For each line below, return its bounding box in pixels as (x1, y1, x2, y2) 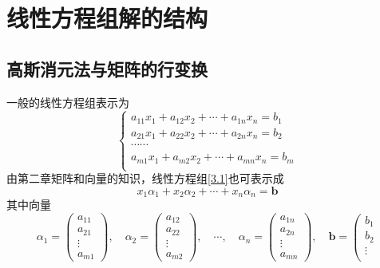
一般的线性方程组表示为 (6, 93, 129, 110)
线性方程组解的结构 (6, 2, 208, 34)
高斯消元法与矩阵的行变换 (6, 56, 208, 81)
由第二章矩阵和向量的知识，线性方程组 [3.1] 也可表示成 (6, 170, 284, 187)
